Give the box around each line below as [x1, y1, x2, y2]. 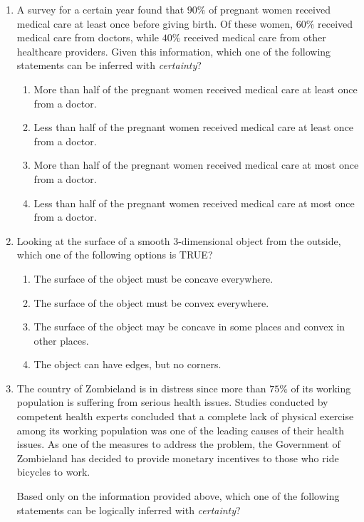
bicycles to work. [16, 464, 90, 479]
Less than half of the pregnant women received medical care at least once [33, 120, 354, 135]
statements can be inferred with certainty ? [16, 58, 202, 73]
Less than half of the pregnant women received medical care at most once [33, 195, 355, 210]
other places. [33, 333, 89, 348]
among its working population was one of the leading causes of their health [16, 422, 345, 437]
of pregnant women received [209, 2, 331, 16]
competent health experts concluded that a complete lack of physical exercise [16, 409, 354, 424]
